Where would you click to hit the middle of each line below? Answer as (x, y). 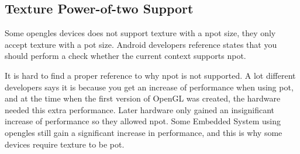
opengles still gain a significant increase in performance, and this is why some (144, 132)
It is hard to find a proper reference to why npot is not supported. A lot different (150, 75)
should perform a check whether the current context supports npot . (125, 56)
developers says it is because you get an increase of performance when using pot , (149, 87)
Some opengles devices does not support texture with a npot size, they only (140, 33)
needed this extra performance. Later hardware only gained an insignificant (140, 109)
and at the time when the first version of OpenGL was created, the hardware (143, 98)
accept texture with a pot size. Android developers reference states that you (141, 44)
